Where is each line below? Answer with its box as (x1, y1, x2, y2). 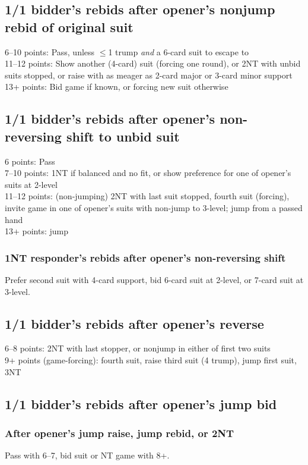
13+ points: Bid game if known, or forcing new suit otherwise (5, 80, 228, 93)
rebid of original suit (5, 17, 134, 36)
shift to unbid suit (66, 127, 180, 145)
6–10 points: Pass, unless (5, 45, 95, 58)
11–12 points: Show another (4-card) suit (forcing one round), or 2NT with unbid (5, 57, 301, 70)
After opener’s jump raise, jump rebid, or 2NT (5, 425, 234, 440)
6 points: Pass (5, 155, 55, 167)
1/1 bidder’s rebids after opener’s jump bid (5, 394, 277, 413)
